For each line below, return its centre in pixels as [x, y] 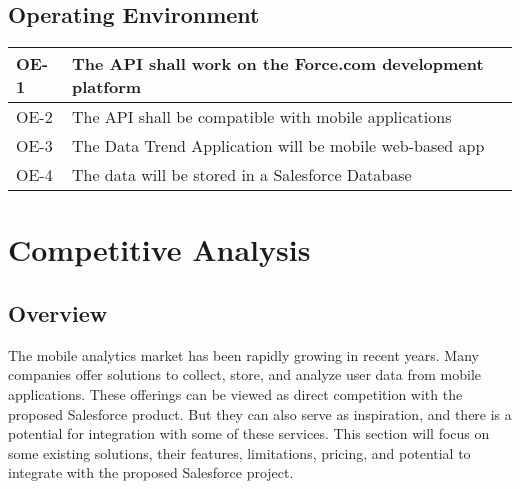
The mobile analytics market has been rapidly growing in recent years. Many [243, 354]
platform [106, 87]
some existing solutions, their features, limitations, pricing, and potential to [239, 452]
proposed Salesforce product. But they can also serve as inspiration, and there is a [260, 413]
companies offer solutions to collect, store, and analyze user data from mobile [245, 374]
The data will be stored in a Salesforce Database [241, 175]
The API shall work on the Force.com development [277, 64]
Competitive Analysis [159, 249]
